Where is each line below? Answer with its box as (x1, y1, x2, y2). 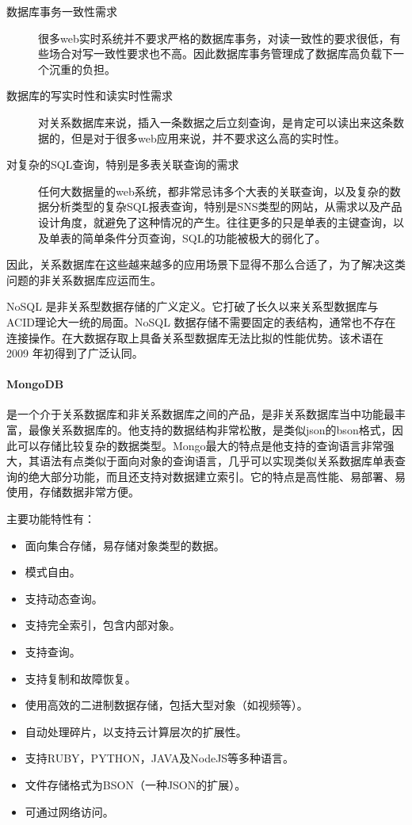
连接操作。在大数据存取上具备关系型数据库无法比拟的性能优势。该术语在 (6, 329, 383, 346)
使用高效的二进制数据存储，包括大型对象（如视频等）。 (25, 697, 308, 713)
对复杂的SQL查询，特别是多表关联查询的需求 (6, 156, 239, 173)
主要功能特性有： (6, 510, 95, 527)
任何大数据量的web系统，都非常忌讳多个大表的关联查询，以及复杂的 (38, 182, 390, 199)
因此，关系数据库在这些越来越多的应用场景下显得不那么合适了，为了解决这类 (6, 256, 406, 273)
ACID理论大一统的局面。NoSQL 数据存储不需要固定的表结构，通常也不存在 (6, 313, 396, 330)
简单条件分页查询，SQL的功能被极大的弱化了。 (82, 229, 326, 246)
